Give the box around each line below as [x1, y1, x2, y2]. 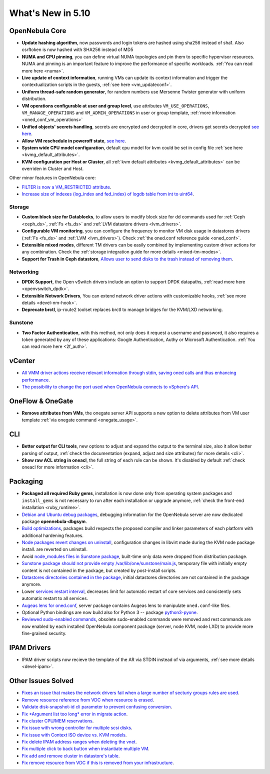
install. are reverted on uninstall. [21, 546, 88, 552]
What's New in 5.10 [9, 7, 90, 18]
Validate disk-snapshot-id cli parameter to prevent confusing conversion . [21, 704, 172, 710]
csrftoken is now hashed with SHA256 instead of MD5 [21, 46, 133, 52]
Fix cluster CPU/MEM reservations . [21, 717, 94, 723]
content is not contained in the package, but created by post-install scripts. [21, 567, 177, 573]
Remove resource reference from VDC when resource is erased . [21, 696, 154, 702]
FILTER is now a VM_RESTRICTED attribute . [21, 184, 111, 190]
